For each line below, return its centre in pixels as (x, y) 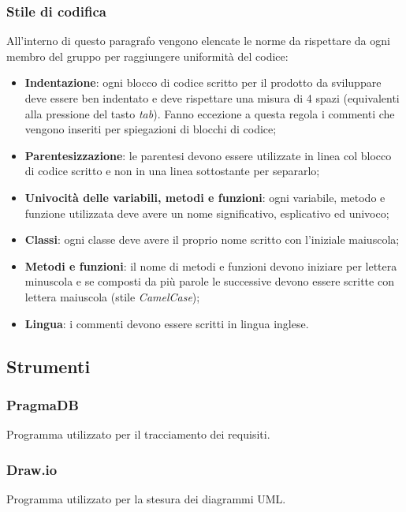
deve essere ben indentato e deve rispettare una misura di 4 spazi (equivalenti (212, 98)
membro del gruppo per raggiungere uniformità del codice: (147, 56)
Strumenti (48, 366)
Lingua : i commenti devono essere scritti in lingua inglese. (167, 323)
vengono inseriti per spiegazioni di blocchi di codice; (151, 129)
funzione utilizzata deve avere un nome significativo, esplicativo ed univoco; (207, 213)
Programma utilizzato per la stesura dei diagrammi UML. (146, 498)
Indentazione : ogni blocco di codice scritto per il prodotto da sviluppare (203, 82)
